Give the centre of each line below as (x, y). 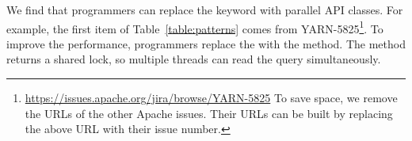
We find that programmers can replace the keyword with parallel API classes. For (205, 10)
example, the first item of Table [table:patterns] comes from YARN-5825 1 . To (195, 27)
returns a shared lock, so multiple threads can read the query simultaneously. (194, 59)
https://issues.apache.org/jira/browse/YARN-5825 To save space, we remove (211, 98)
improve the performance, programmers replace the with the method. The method (206, 43)
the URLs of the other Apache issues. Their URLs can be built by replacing (209, 113)
